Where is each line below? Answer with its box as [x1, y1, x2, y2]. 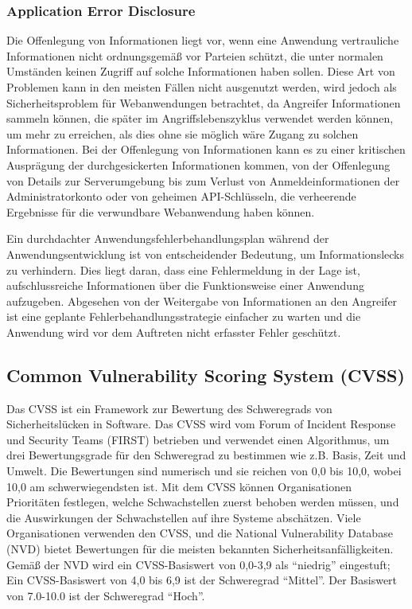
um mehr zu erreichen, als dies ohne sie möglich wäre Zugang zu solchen [6, 125, 359, 142]
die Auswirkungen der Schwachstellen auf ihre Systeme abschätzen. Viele [6, 509, 361, 525]
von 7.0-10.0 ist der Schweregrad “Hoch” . [6, 587, 205, 603]
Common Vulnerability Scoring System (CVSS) [6, 362, 405, 387]
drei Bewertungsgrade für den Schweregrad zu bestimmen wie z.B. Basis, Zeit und [6, 447, 406, 463]
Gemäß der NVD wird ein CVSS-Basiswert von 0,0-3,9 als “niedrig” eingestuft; [6, 556, 391, 572]
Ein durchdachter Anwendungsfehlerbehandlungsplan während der [6, 230, 329, 247]
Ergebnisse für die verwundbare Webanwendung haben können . [6, 203, 315, 220]
